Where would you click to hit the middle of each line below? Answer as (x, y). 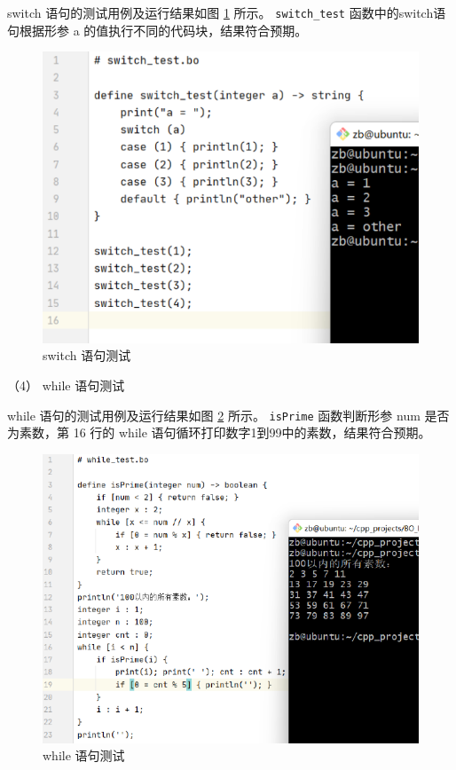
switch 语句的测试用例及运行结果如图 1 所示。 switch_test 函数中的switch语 (227, 12)
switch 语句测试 (87, 355)
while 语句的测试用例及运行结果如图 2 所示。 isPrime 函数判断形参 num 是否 (228, 415)
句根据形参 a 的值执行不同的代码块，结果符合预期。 (157, 30)
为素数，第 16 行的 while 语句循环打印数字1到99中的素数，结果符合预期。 (219, 432)
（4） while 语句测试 (66, 385)
